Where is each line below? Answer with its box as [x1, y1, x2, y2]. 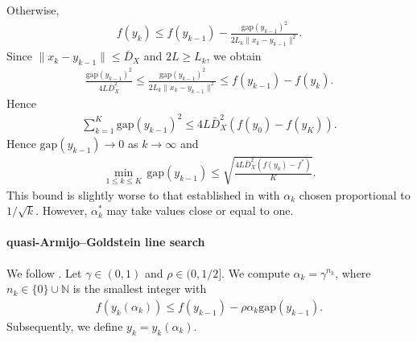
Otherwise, [6, 2, 60, 18]
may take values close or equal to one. [106, 202, 294, 219]
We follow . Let [6, 264, 82, 281]
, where [335, 264, 371, 281]
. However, [35, 202, 88, 219]
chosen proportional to [299, 186, 411, 203]
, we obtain [206, 47, 262, 64]
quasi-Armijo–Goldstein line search [6, 233, 205, 250]
